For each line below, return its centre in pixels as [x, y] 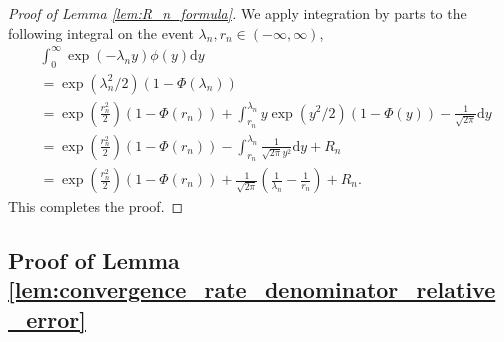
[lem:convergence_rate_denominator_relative [252, 289]
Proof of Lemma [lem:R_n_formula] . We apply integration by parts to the [237, 13]
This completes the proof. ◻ [96, 206]
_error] [47, 318]
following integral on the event [101, 32]
